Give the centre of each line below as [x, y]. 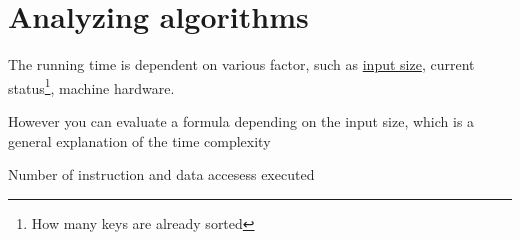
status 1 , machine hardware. [91, 86]
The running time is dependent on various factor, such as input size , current [241, 64]
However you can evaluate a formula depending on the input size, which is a [241, 120]
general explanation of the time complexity [139, 140]
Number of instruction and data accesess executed [161, 174]
